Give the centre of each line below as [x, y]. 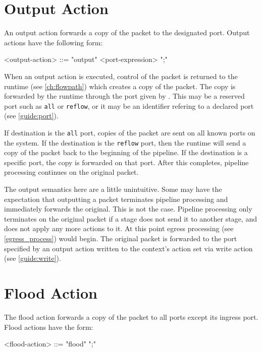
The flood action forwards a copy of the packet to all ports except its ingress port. [131, 316]
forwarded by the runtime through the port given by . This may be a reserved [124, 96]
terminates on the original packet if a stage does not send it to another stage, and [130, 218]
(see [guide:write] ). [33, 258]
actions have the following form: [54, 42]
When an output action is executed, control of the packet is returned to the [121, 76]
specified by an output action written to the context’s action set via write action [128, 248]
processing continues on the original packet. [71, 172]
